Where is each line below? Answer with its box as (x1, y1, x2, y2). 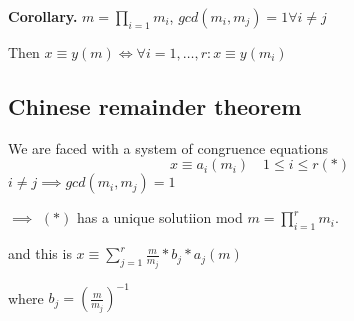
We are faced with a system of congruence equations (8, 137, 328, 158)
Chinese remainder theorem (8, 90, 302, 121)
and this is (8, 243, 72, 264)
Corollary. (8, 6, 78, 26)
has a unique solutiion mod (76, 207, 243, 228)
